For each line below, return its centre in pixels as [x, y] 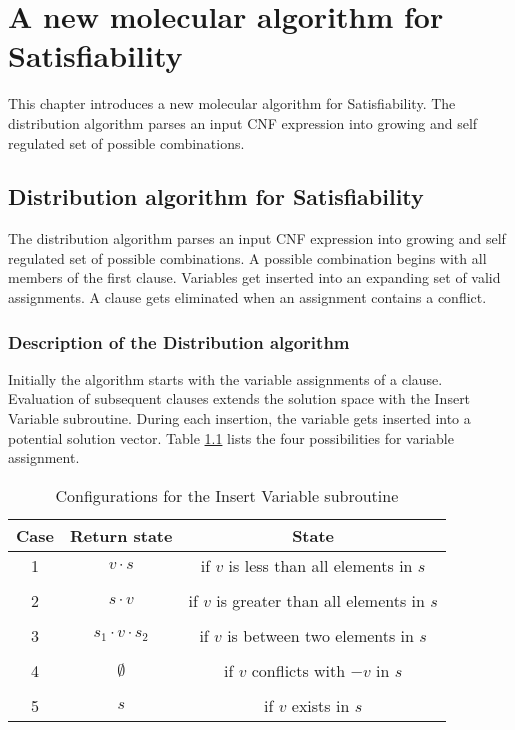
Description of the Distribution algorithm [179, 341]
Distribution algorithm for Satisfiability [216, 196]
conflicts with [298, 670]
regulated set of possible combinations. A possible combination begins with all [247, 257]
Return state [121, 535]
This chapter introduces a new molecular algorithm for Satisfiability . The [232, 103]
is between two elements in [320, 635]
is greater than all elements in [320, 600]
